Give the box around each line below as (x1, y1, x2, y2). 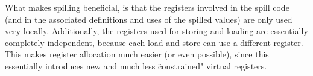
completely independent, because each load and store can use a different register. (5, 36, 303, 48)
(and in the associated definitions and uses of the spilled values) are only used (5, 13, 292, 25)
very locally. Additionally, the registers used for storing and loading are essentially (5, 25, 308, 37)
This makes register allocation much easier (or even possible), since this (5, 48, 269, 60)
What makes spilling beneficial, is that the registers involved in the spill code (5, 1, 289, 13)
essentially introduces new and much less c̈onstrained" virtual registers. (5, 59, 267, 72)
